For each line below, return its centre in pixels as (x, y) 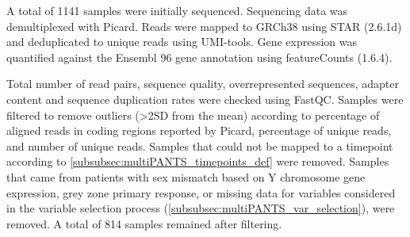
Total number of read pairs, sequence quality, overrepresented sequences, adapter (203, 84)
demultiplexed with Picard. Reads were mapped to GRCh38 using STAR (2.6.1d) (204, 26)
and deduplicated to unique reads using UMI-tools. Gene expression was (182, 42)
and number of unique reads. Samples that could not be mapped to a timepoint (200, 145)
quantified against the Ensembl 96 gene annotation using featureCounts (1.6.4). (199, 57)
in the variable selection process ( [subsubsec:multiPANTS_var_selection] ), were (201, 208)
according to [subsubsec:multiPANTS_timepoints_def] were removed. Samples (198, 161)
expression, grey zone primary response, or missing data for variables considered (201, 192)
